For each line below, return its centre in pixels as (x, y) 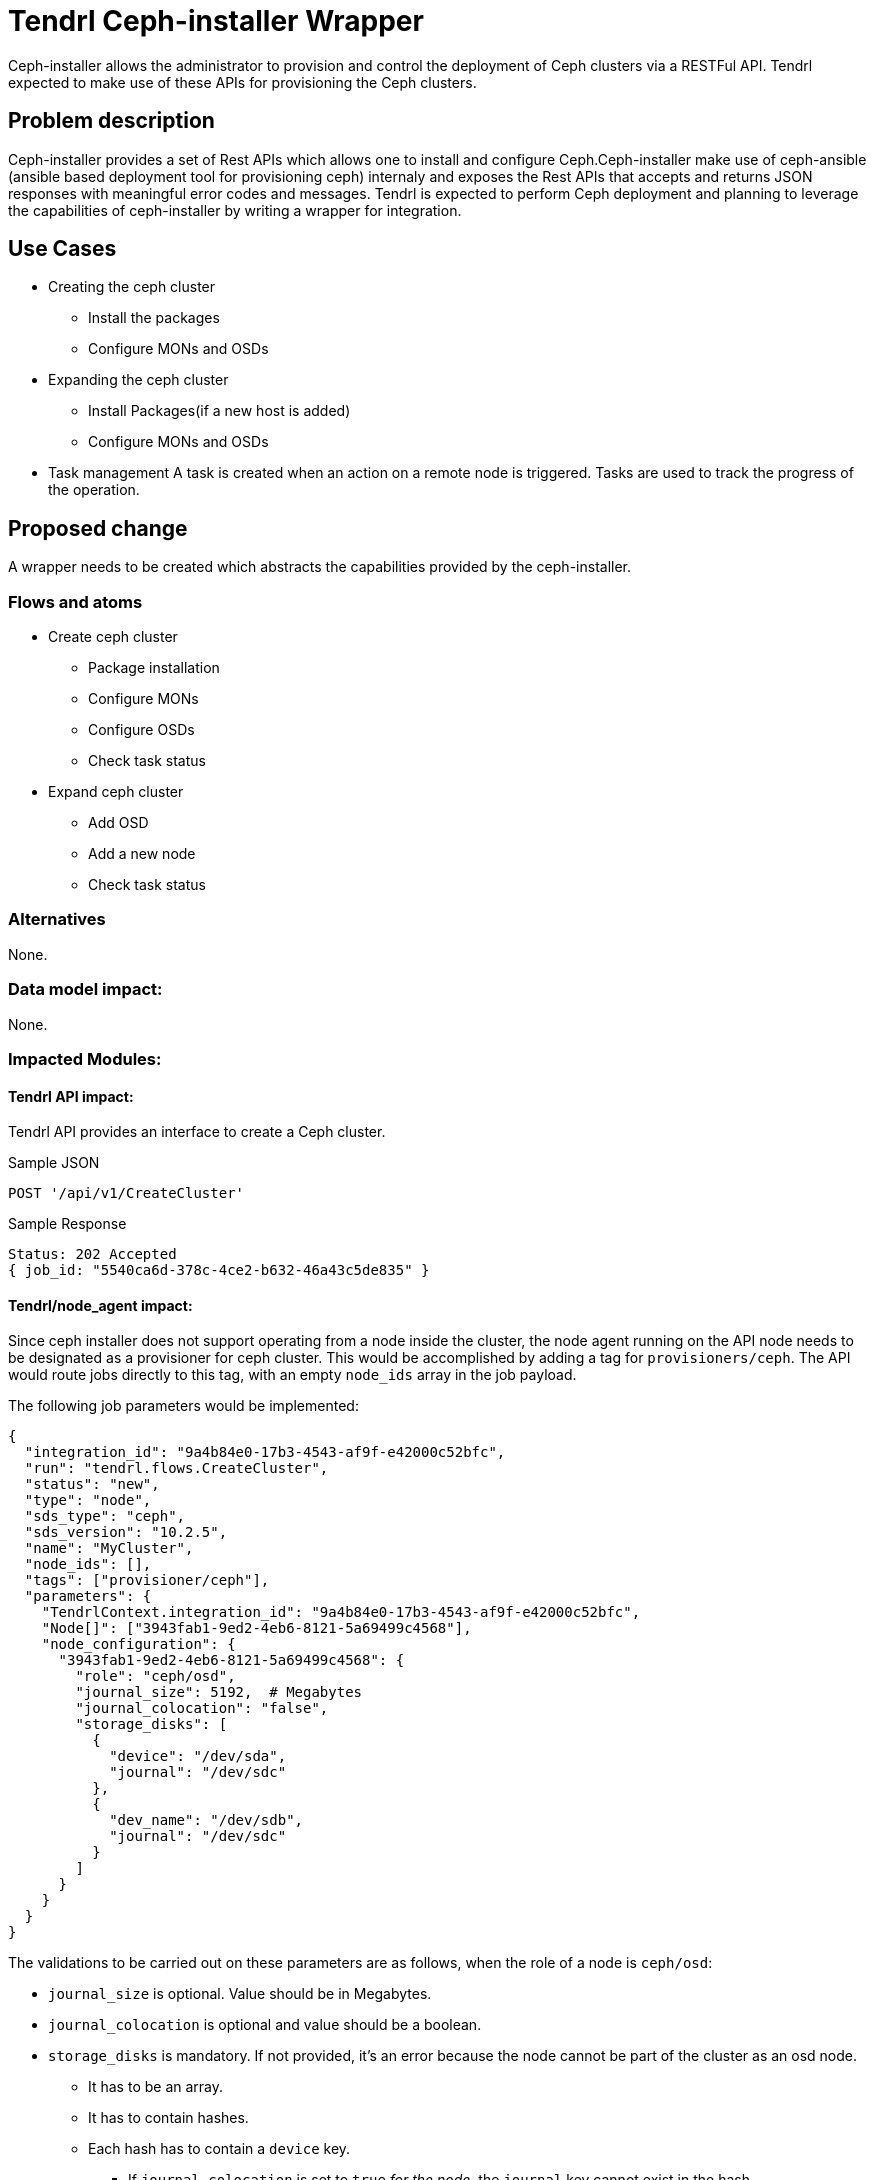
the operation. (94, 490)
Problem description (111, 121)
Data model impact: (85, 989)
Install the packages (154, 318)
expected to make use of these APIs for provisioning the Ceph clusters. (242, 82)
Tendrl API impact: (71, 1096)
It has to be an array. (156, 2087)
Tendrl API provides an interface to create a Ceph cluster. (197, 1132)
